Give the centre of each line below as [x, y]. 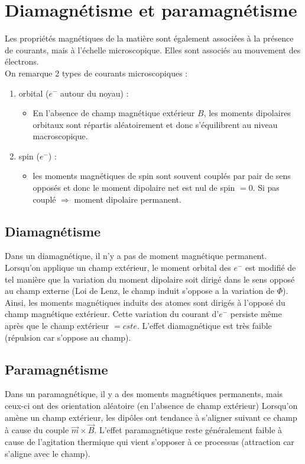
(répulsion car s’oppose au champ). [68, 337]
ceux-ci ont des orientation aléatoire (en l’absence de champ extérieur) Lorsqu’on [151, 405]
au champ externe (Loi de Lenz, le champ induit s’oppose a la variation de [139, 291]
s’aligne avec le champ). [48, 453]
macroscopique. [60, 136]
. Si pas [266, 188]
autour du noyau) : [95, 93]
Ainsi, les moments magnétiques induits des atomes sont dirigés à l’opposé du [145, 302]
